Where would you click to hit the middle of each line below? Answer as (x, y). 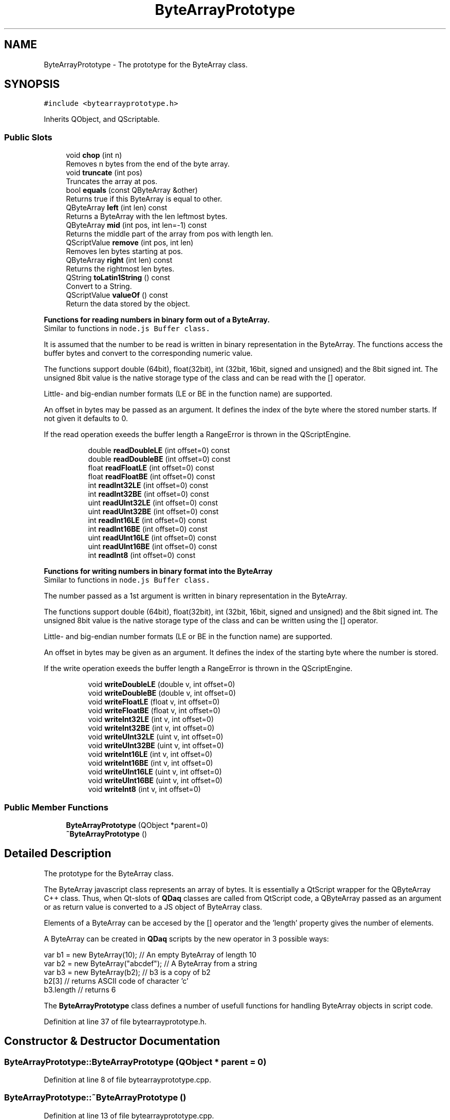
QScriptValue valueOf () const (117, 295)
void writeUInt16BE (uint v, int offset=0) (155, 781)
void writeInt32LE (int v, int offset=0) (151, 719)
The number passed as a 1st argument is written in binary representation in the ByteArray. (195, 596)
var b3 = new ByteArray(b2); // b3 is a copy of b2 (127, 972)
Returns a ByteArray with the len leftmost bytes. (147, 216)
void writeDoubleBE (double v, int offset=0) (162, 693)
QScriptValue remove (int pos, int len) (130, 243)
